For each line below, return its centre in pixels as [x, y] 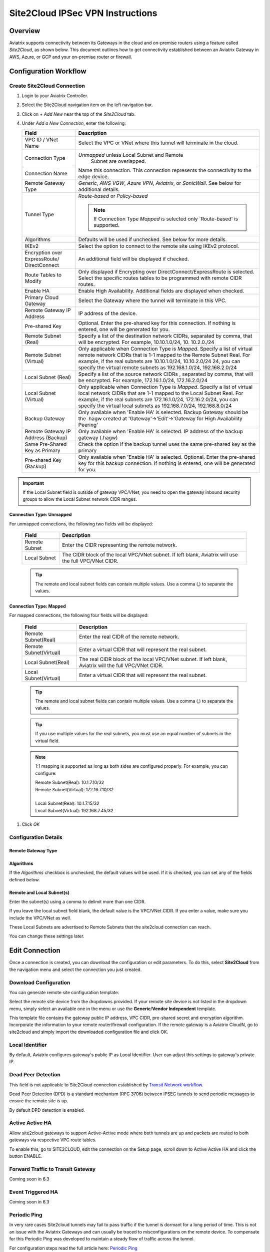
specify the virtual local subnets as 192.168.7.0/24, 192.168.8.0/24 [155, 406]
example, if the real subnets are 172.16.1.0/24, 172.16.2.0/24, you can [158, 399]
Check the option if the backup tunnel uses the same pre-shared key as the [167, 444]
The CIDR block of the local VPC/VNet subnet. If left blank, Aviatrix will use [150, 555]
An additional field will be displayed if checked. [134, 259]
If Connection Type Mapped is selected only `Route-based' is [166, 219]
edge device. [94, 176]
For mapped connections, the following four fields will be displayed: [79, 615]
